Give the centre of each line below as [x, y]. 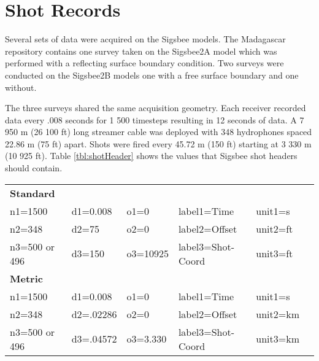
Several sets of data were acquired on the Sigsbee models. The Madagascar [145, 39]
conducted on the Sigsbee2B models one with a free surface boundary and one [152, 75]
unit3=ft [275, 254]
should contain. [34, 168]
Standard [33, 193]
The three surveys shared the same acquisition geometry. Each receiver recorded [156, 108]
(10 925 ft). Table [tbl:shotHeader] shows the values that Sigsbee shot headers [151, 156]
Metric [26, 278]
